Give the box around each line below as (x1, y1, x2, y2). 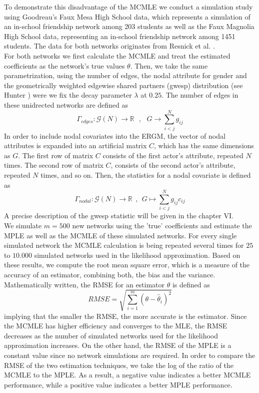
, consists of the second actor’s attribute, (110, 160, 235, 170)
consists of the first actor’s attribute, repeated (102, 150, 243, 160)
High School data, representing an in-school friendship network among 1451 (4, 31, 235, 41)
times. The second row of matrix (4, 160, 103, 170)
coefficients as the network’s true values (4, 60, 125, 71)
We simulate (4, 220, 42, 230)
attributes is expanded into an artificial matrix (4, 140, 147, 151)
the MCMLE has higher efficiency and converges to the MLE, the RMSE (4, 320, 227, 331)
